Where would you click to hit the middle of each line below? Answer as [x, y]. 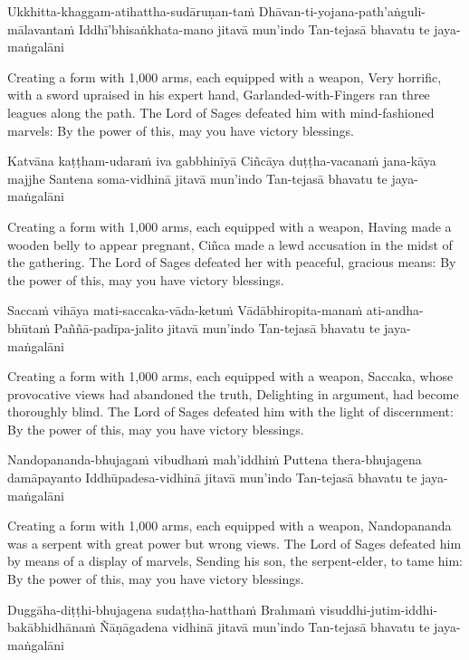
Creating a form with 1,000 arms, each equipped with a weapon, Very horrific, [225, 77]
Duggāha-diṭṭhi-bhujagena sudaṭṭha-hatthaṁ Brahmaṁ [162, 609]
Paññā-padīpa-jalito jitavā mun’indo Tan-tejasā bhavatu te [217, 327]
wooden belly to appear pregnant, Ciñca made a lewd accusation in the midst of [230, 244]
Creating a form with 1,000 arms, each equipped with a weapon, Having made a [230, 226]
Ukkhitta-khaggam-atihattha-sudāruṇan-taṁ [131, 11]
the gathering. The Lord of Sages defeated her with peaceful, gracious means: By [232, 262]
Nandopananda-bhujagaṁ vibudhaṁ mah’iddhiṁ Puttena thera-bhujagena [215, 459]
